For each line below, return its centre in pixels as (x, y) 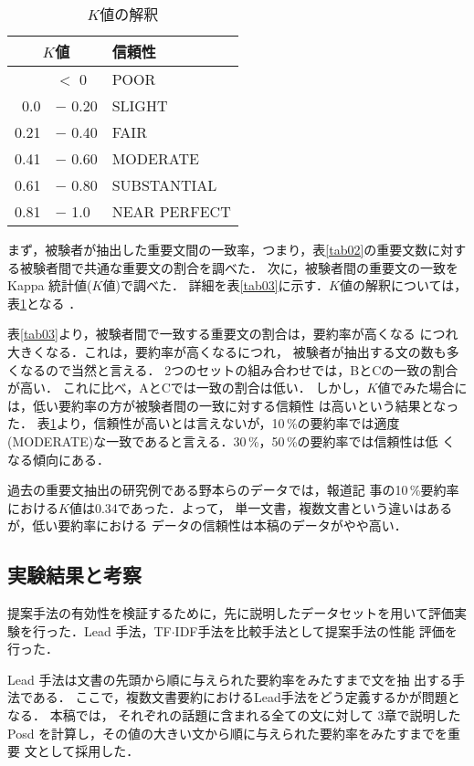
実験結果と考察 (74, 575)
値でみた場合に (422, 388)
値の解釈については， (403, 285)
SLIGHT (140, 105)
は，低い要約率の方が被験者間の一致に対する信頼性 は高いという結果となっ (233, 405)
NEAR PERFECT (171, 211)
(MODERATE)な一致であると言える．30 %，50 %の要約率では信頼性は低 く (232, 441)
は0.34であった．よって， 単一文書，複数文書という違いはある (267, 507)
